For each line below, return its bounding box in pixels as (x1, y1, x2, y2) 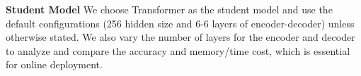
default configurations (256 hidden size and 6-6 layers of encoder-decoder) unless (6, 15, 355, 30)
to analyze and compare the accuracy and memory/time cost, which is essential (6, 43, 350, 58)
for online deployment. (6, 57, 103, 72)
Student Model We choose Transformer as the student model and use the (6, 2, 333, 16)
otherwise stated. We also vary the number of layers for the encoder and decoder (6, 30, 355, 44)
